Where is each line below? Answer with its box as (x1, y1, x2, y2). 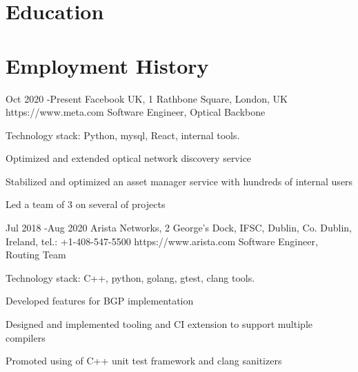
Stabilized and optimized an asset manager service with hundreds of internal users (6, 174, 353, 188)
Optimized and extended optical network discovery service (6, 151, 252, 165)
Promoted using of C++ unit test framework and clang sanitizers (6, 353, 282, 368)
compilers (6, 330, 46, 344)
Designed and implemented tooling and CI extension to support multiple (6, 317, 312, 331)
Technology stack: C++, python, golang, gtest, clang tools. (6, 270, 255, 285)
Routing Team (6, 247, 66, 262)
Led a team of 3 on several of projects (6, 197, 166, 211)
